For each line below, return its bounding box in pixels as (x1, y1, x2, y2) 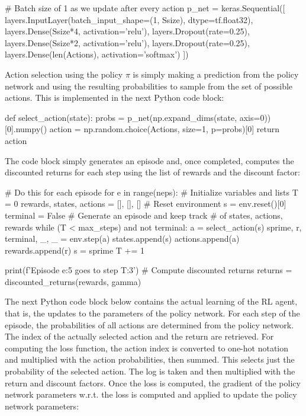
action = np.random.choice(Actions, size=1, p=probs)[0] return (49, 123, 280, 135)
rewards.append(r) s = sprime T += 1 (5, 244, 145, 256)
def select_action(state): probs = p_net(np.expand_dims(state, (5, 111, 237, 123)
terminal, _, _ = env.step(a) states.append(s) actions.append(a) (5, 232, 240, 245)
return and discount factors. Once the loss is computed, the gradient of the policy (5, 376, 301, 389)
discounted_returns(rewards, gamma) (5, 275, 141, 287)
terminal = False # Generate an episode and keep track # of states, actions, (5, 209, 283, 221)
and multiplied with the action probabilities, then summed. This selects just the (5, 353, 295, 366)
